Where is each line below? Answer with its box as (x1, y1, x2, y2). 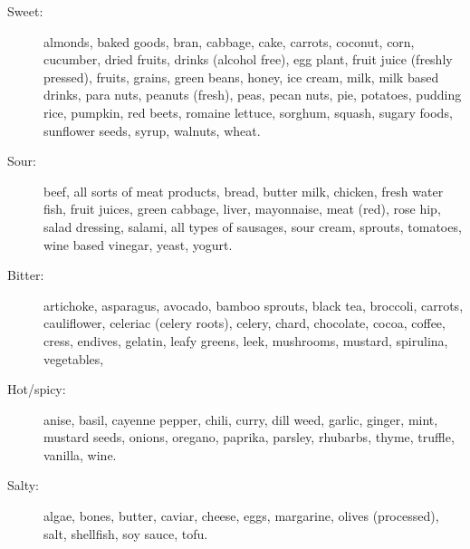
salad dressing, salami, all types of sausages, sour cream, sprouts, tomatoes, (43, 217, 462, 236)
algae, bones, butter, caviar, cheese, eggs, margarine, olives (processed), (43, 506, 439, 525)
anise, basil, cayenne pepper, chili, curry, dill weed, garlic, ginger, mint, (43, 409, 438, 429)
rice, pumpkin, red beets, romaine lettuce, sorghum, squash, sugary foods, (43, 102, 453, 121)
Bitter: (7, 265, 44, 284)
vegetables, (43, 349, 104, 368)
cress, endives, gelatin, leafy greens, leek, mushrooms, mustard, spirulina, (43, 331, 448, 350)
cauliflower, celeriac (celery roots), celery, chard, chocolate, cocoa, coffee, (43, 313, 446, 332)
